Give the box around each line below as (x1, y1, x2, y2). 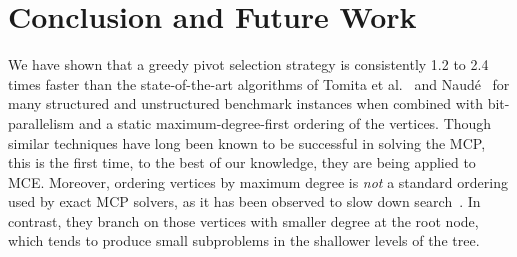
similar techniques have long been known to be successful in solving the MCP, (8, 132, 486, 153)
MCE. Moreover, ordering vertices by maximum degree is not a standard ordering (8, 171, 508, 192)
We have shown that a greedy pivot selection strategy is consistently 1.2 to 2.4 (8, 54, 489, 75)
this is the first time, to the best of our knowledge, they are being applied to (8, 152, 476, 173)
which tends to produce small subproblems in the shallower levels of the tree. (8, 230, 480, 251)
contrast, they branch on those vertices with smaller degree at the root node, (8, 210, 479, 231)
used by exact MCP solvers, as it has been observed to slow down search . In (8, 191, 481, 212)
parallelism (8, 112, 75, 133)
